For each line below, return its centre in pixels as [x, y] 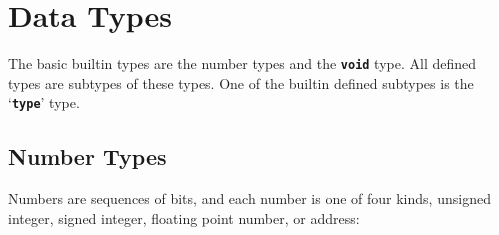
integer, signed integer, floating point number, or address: [184, 217]
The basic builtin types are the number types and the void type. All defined [242, 63]
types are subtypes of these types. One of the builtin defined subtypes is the [241, 82]
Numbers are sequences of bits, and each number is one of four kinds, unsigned [249, 198]
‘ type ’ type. [44, 102]
